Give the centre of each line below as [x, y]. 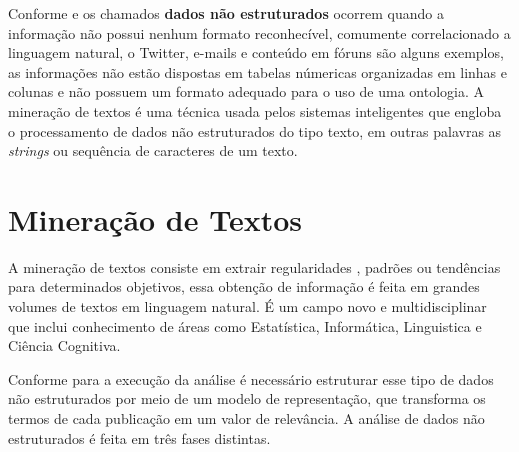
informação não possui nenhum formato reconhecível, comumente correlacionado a [259, 32]
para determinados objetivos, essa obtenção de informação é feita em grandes [244, 286]
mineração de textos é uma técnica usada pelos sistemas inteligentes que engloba [255, 110]
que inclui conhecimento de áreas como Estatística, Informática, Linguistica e [245, 325]
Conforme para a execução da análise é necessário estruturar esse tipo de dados [251, 378]
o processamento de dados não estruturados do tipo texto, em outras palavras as [255, 130]
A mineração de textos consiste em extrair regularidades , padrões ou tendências [254, 266]
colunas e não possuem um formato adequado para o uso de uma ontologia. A [246, 91]
